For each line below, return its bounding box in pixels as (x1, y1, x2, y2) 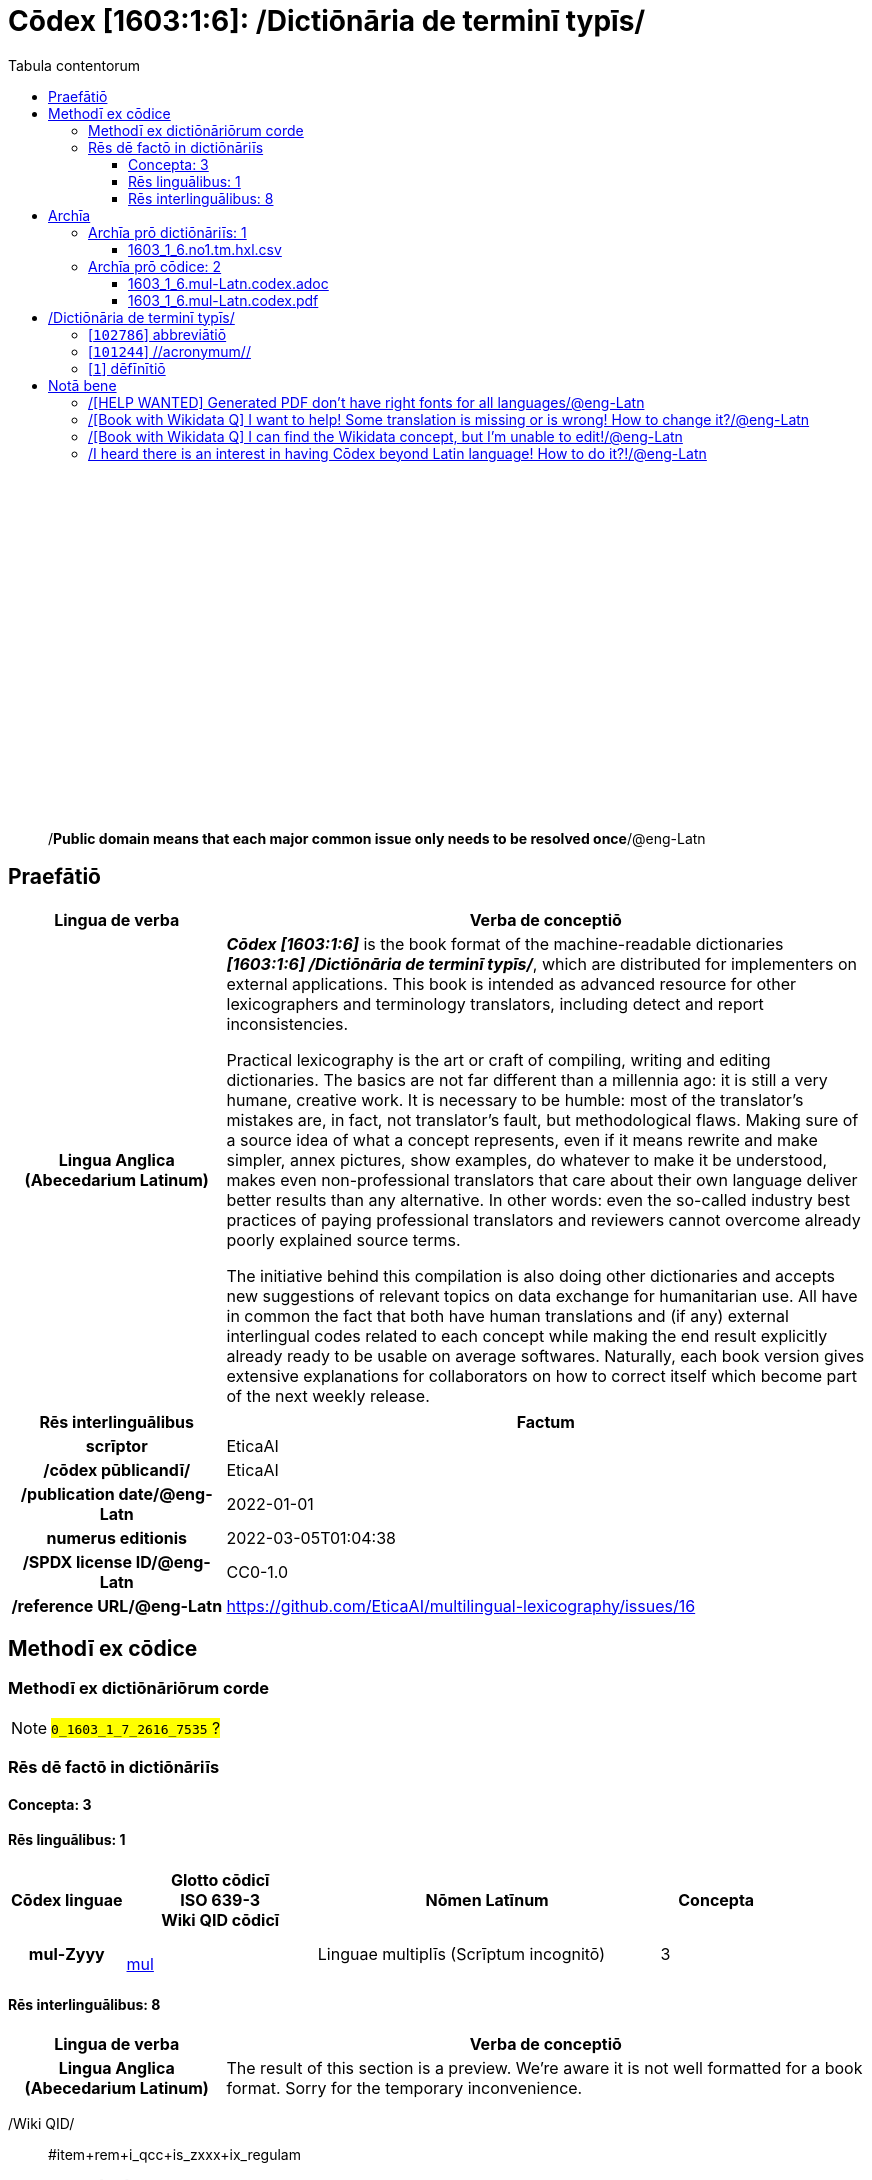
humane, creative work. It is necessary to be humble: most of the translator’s (226, 1089, 804, 1110)
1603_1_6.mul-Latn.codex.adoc (128, 274, 329, 292)
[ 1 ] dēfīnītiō (88, 359, 166, 377)
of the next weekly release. (226, 1385, 430, 1406)
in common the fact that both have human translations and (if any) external (226, 1305, 789, 1326)
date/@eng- (118, 1483, 213, 1504)
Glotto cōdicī (170, 1870, 270, 1891)
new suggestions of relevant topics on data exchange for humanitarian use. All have (226, 1285, 858, 1306)
